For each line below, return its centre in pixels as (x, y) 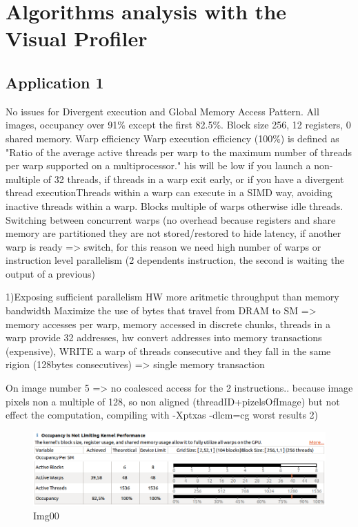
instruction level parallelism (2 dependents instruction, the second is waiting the (175, 260)
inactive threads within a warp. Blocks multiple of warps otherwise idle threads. (175, 205)
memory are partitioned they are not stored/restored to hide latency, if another (173, 233)
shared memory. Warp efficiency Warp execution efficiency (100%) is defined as (172, 138)
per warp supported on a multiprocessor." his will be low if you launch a (158, 165)
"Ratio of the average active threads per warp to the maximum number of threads (179, 152)
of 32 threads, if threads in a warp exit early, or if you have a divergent (193, 179)
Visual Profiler (77, 38)
